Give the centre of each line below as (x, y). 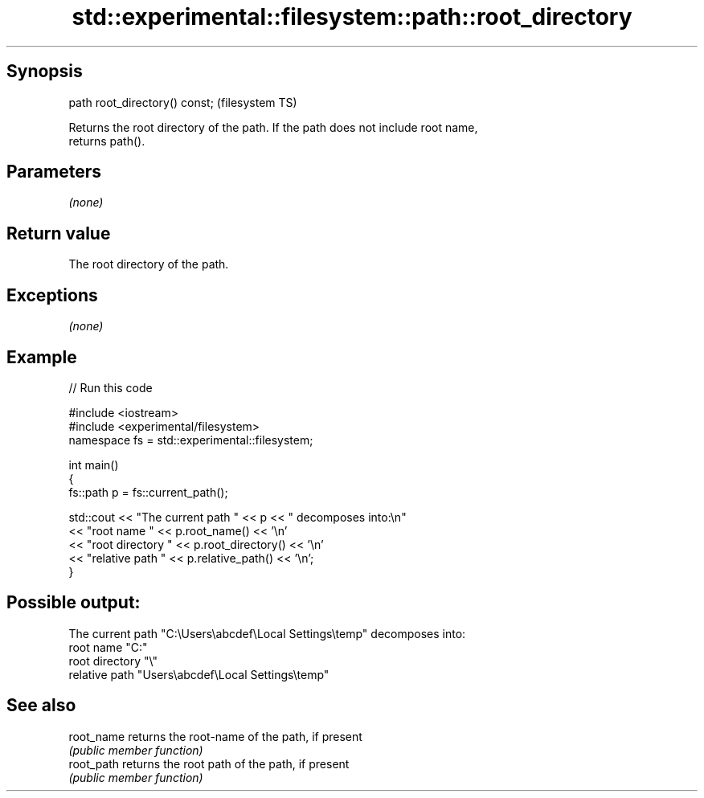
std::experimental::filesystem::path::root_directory (352, 17)
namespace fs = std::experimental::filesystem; (191, 440)
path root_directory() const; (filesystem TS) (183, 102)
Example (42, 357)
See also (41, 706)
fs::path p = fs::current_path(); (148, 492)
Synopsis (45, 72)
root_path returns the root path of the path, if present (209, 763)
